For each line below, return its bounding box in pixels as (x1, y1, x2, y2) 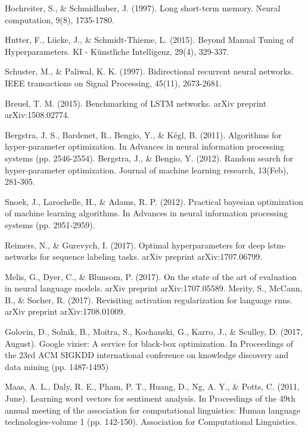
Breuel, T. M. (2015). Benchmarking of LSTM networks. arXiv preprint (5, 97, 267, 109)
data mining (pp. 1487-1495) (5, 360, 109, 372)
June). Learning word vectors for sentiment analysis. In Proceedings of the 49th (5, 392, 296, 405)
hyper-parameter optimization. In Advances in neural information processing (5, 140, 285, 153)
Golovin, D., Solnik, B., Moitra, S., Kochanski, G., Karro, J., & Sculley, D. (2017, (5, 325, 303, 338)
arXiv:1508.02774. (5, 108, 70, 121)
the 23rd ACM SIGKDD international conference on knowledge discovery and (5, 349, 288, 361)
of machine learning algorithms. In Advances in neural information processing (5, 207, 288, 219)
